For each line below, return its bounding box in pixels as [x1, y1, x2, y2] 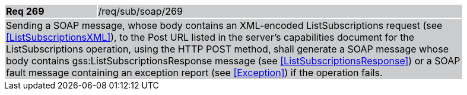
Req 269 [6, 5, 45, 17]
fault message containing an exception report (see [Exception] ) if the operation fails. [6, 67, 383, 78]
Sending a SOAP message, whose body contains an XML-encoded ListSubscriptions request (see [6, 19, 443, 31]
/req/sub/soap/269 [98, 5, 183, 17]
